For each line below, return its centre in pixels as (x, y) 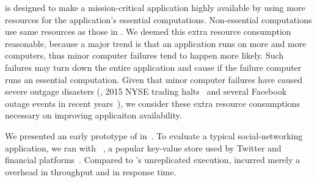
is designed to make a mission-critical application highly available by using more (155, 7)
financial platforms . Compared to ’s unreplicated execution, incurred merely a (153, 160)
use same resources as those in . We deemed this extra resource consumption (148, 31)
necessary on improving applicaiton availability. (93, 115)
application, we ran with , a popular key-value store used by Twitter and (143, 147)
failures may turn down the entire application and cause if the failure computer (153, 67)
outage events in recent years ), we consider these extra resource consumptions (152, 103)
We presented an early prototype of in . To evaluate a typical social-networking (154, 135)
